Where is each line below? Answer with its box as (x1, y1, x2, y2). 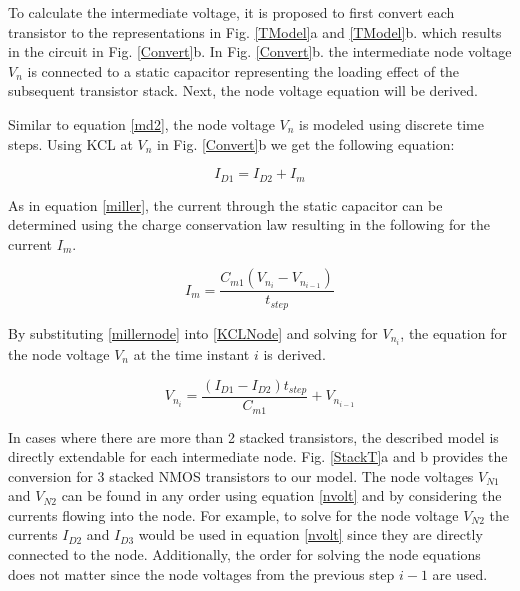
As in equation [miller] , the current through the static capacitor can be (8, 194, 443, 215)
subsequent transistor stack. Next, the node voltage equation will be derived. (8, 80, 478, 101)
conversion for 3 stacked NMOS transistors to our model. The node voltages (8, 465, 474, 486)
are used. (432, 563, 488, 584)
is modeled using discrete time (299, 113, 484, 134)
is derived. (263, 343, 326, 364)
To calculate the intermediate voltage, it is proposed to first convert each (8, 2, 455, 22)
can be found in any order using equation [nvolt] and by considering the (61, 485, 502, 506)
